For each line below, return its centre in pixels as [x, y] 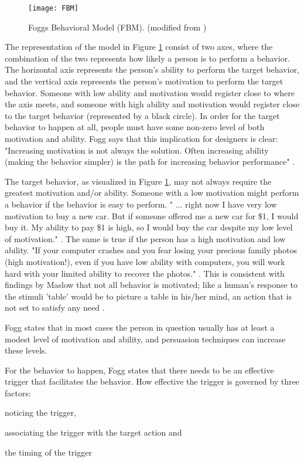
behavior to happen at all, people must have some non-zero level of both [135, 127]
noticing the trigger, [41, 412]
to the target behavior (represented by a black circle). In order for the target [142, 115]
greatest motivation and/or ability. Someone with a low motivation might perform [152, 193]
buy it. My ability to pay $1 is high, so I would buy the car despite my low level [149, 227]
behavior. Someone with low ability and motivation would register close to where [150, 92]
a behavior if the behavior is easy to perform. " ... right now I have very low [141, 204]
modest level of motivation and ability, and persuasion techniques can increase [145, 339]
